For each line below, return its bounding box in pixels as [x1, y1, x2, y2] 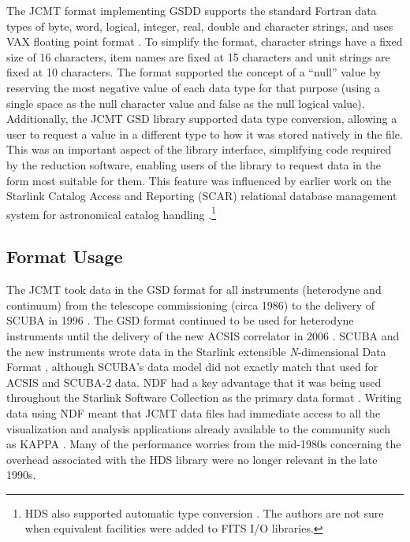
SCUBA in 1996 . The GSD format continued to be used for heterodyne [6, 312, 354, 329]
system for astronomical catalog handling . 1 [6, 203, 216, 222]
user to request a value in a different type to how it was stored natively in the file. [6, 125, 403, 142]
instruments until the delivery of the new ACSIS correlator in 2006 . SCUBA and [6, 327, 400, 343]
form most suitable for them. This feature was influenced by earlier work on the [6, 172, 392, 188]
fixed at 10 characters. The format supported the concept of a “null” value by [6, 64, 382, 80]
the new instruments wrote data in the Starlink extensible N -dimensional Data [6, 343, 386, 359]
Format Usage [6, 244, 123, 269]
